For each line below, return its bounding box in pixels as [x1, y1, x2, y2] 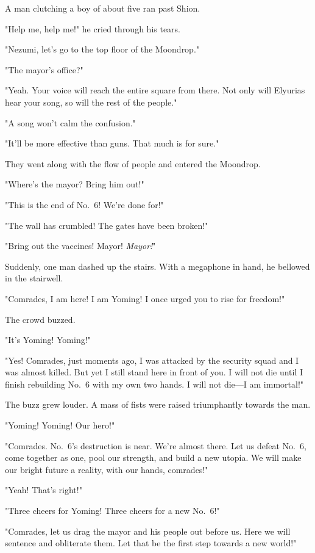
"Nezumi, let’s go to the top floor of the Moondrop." [5, 43, 200, 56]
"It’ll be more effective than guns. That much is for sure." [5, 137, 219, 150]
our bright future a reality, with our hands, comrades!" [5, 463, 208, 475]
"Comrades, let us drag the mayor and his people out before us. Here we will [5, 524, 291, 537]
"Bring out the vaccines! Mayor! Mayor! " [5, 239, 156, 252]
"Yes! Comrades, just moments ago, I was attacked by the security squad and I [5, 353, 299, 366]
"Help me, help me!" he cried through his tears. [5, 22, 181, 35]
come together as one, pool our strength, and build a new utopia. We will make [5, 451, 302, 464]
